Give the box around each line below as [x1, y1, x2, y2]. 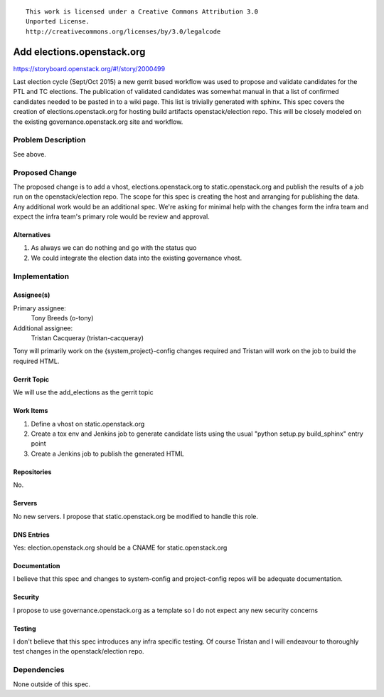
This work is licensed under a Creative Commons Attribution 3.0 [26, 8, 259, 16]
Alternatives [13, 231, 51, 239]
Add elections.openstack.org [13, 46, 146, 58]
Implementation [13, 271, 70, 281]
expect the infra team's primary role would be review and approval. [13, 212, 210, 221]
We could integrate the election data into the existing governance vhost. [31, 253, 242, 262]
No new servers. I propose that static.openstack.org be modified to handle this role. [13, 512, 259, 520]
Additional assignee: [13, 324, 73, 332]
